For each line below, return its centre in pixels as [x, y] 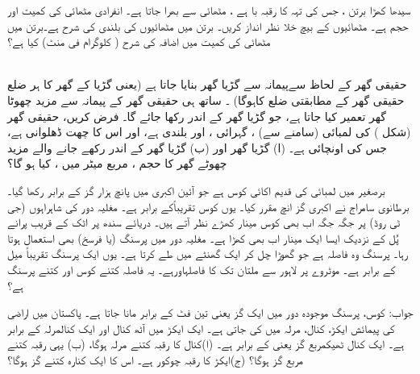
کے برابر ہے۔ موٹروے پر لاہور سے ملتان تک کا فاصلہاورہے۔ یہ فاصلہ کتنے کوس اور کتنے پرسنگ [202, 269]
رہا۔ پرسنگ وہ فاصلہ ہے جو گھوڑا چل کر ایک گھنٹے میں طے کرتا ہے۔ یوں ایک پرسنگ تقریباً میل [208, 253]
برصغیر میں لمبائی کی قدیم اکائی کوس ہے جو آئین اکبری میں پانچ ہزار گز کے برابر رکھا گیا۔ [196, 190]
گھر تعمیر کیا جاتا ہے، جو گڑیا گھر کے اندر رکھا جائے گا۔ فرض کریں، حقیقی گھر [197, 116]
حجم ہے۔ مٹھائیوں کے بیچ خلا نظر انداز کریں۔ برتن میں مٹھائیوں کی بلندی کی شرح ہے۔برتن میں [208, 25]
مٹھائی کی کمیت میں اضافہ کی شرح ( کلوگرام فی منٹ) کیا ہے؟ [139, 42]
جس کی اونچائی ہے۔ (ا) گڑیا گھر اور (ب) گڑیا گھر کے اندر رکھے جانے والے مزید [197, 147]
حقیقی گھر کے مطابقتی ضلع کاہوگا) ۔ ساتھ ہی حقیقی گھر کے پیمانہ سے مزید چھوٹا [206, 100]
